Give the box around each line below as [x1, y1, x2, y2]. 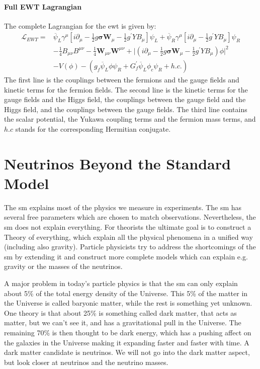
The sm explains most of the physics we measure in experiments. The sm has [4, 202, 242, 212]
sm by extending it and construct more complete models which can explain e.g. [4, 251, 248, 261]
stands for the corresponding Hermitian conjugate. [15, 123, 171, 134]
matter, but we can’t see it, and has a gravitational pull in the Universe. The [4, 317, 241, 328]
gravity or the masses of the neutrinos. [4, 261, 123, 271]
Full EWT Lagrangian [4, 1, 82, 12]
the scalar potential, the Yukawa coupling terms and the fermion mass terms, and [4, 114, 256, 124]
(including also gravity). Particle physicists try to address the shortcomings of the [4, 241, 256, 252]
